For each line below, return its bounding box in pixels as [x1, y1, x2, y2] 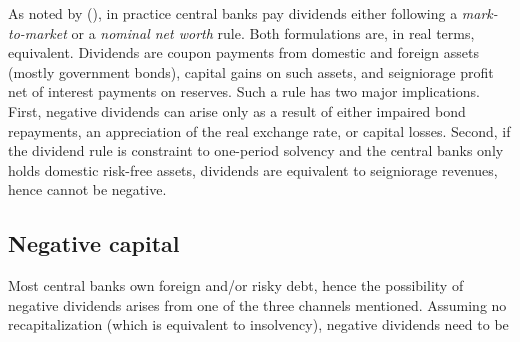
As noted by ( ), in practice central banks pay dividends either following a [8, 3, 458, 23]
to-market [8, 22, 67, 43]
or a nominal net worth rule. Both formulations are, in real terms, [71, 22, 475, 43]
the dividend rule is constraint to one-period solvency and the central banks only [8, 140, 504, 161]
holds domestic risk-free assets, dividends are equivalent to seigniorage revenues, [8, 159, 498, 180]
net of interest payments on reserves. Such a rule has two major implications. [8, 81, 480, 102]
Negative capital [8, 228, 180, 259]
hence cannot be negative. [8, 179, 167, 200]
